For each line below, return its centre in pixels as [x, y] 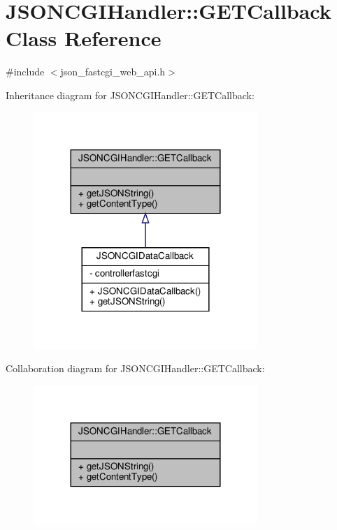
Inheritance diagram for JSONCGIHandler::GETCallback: [130, 95]
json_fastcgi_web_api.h [113, 72]
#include [25, 72]
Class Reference [84, 38]
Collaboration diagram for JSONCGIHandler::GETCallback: [135, 368]
